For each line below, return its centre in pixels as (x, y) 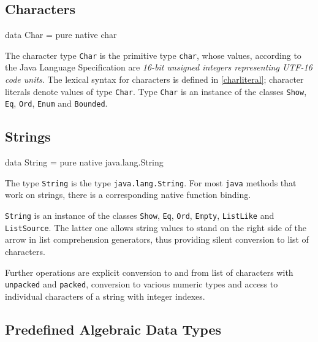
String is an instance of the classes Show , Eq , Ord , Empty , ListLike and (140, 215)
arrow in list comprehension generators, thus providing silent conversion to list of (157, 239)
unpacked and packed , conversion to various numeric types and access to (142, 284)
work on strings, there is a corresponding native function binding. (128, 195)
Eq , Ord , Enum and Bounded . (56, 103)
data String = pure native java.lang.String (84, 162)
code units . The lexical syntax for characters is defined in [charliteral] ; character (154, 79)
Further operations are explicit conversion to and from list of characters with (149, 272)
